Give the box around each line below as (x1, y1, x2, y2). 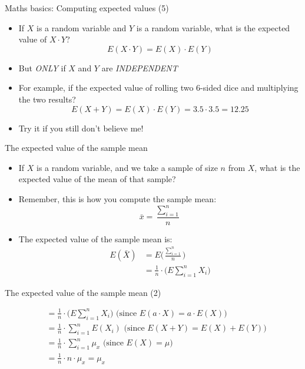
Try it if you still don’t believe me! (18, 121, 144, 134)
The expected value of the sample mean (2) (5, 286, 161, 298)
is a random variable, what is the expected (136, 21, 290, 34)
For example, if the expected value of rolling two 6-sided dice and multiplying (18, 81, 299, 94)
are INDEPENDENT (101, 61, 178, 74)
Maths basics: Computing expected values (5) (5, 2, 169, 14)
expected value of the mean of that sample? (18, 173, 176, 185)
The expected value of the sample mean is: (18, 232, 173, 245)
